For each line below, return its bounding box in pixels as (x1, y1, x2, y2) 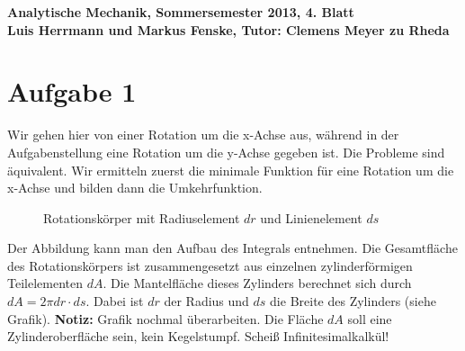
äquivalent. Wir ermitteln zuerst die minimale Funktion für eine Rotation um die (7, 160, 454, 179)
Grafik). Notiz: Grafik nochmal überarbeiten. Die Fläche (7, 309, 324, 328)
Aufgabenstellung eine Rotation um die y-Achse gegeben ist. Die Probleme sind (7, 142, 445, 161)
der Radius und (164, 292, 249, 310)
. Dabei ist (85, 292, 144, 310)
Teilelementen (7, 274, 83, 292)
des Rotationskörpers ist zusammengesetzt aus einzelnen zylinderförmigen (7, 256, 413, 274)
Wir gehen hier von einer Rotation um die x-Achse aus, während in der (7, 125, 399, 144)
